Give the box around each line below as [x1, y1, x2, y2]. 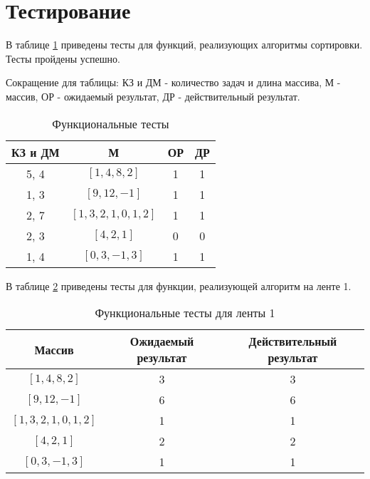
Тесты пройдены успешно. [6, 51, 120, 66]
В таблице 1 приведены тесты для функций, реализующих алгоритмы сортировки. [6, 37, 363, 52]
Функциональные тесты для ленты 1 [95, 304, 275, 321]
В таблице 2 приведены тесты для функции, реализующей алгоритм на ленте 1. [6, 278, 351, 293]
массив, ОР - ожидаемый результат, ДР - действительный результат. [6, 88, 300, 103]
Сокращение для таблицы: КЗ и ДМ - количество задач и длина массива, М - [6, 75, 341, 90]
